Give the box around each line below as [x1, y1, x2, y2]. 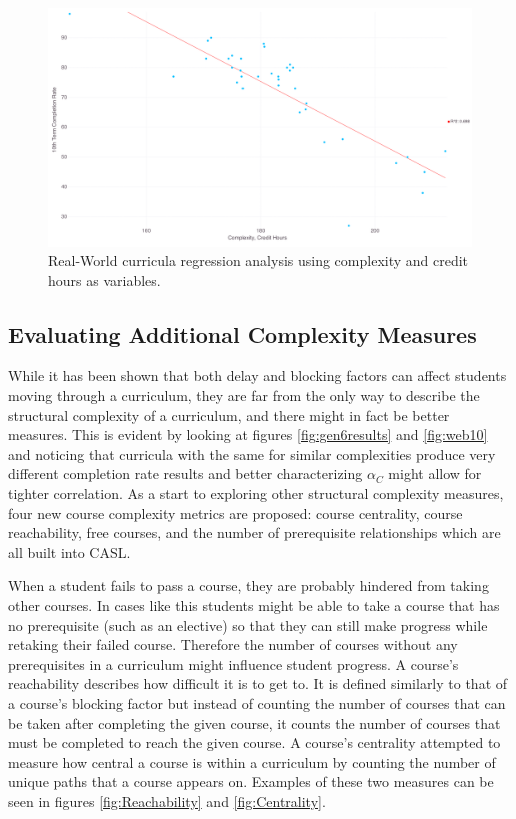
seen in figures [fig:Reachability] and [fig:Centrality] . [8, 790, 326, 811]
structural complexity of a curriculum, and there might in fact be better [8, 404, 450, 425]
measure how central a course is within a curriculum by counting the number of [8, 751, 496, 772]
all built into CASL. [8, 541, 131, 562]
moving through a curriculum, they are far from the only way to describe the [8, 385, 480, 406]
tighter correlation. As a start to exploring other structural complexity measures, [8, 483, 504, 504]
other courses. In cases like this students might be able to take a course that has [8, 595, 500, 616]
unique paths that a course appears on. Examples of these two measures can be [8, 771, 494, 792]
